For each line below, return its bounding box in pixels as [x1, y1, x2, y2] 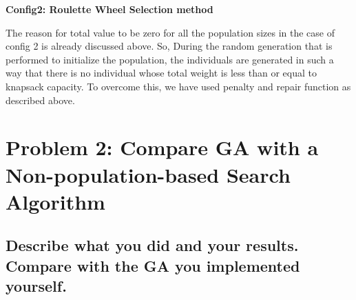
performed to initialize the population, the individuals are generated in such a [6, 52, 334, 66]
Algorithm [6, 187, 105, 215]
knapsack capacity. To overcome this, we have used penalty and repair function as [6, 79, 351, 93]
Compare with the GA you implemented [6, 254, 300, 276]
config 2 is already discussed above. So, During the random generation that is [6, 39, 333, 53]
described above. [6, 92, 75, 107]
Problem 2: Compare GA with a [6, 133, 319, 161]
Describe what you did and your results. [6, 234, 299, 256]
